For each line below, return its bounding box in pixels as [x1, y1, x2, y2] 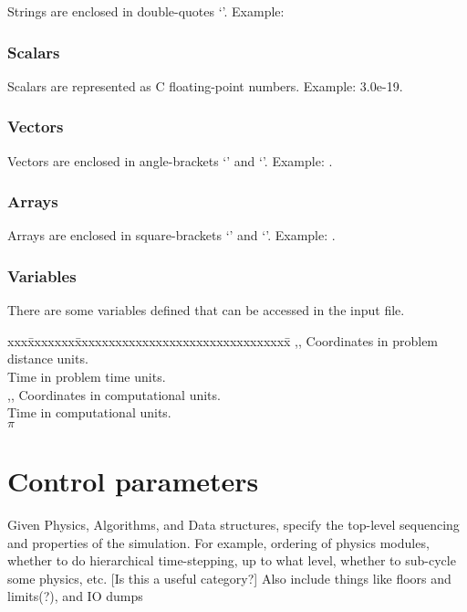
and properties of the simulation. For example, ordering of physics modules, [7, 533, 430, 552]
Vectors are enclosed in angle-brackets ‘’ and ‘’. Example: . [7, 151, 333, 170]
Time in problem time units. [7, 367, 166, 386]
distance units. [7, 349, 88, 368]
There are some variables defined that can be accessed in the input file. [7, 301, 405, 320]
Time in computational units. [7, 403, 171, 422]
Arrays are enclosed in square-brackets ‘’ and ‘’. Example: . [7, 226, 336, 245]
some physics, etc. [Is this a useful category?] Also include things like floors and [7, 568, 451, 587]
